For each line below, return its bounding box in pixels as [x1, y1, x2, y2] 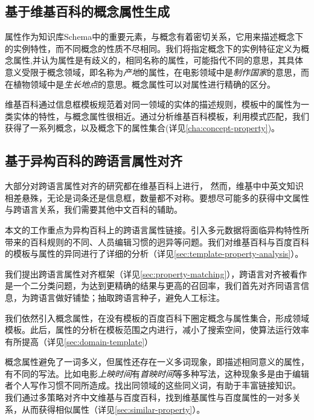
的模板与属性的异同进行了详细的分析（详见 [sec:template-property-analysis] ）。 [5, 247, 304, 260]
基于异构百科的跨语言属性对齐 [5, 151, 182, 170]
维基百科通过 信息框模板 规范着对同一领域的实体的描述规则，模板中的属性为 [5, 98, 301, 111]
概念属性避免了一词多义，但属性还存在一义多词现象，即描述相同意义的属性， [5, 355, 309, 368]
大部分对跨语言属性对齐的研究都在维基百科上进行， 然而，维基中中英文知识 [5, 179, 304, 192]
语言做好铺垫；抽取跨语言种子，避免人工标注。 [38, 291, 225, 303]
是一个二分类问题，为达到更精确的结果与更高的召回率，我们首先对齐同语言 [5, 279, 301, 292]
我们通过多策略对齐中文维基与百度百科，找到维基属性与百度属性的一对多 [5, 391, 292, 404]
